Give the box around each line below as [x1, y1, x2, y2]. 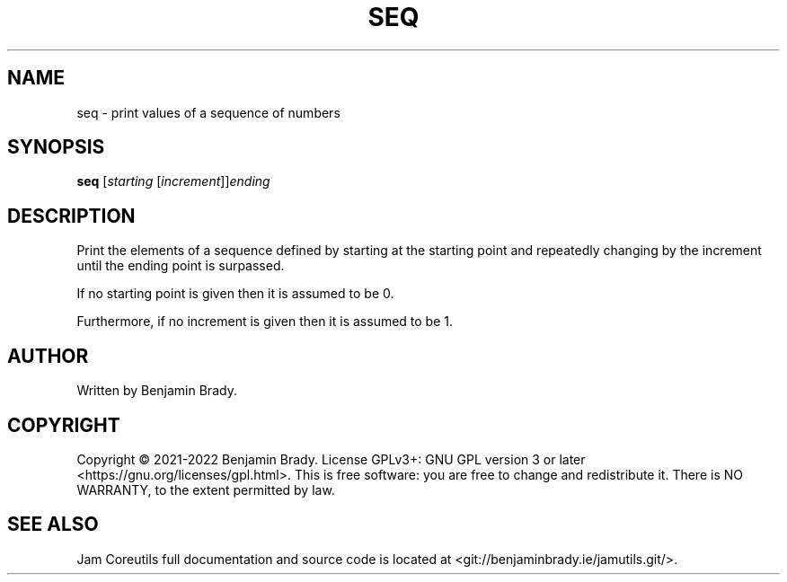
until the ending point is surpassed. [76, 258, 285, 274]
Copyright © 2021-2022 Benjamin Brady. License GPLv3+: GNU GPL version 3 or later [76, 451, 586, 467]
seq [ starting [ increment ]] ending [76, 173, 270, 190]
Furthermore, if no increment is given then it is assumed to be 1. [76, 313, 454, 330]
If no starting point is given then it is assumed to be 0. [76, 286, 394, 302]
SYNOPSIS [7, 136, 105, 159]
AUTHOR [7, 344, 89, 367]
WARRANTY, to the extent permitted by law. [76, 481, 335, 498]
